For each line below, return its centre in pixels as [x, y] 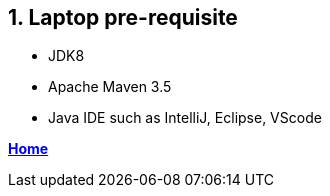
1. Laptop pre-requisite [123, 17]
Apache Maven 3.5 [110, 87]
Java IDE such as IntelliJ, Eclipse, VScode [185, 118]
